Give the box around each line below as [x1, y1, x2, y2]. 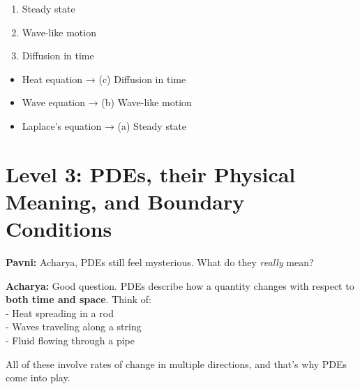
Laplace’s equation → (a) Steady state [22, 118, 187, 133]
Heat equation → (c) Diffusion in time [22, 71, 186, 86]
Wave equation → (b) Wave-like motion [22, 95, 192, 110]
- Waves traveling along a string [6, 319, 142, 334]
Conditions [6, 214, 112, 243]
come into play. [6, 370, 70, 385]
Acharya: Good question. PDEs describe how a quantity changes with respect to [6, 278, 354, 293]
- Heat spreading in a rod [6, 305, 114, 320]
